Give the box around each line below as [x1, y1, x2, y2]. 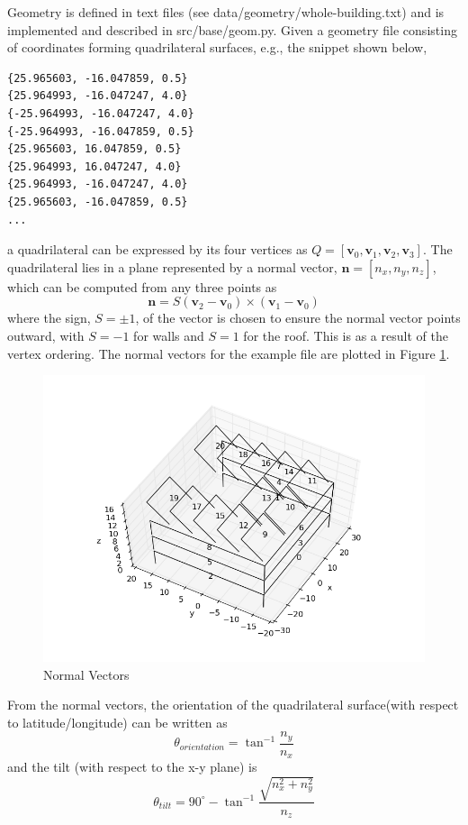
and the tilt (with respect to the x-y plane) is [7, 757, 257, 776]
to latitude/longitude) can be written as [7, 712, 228, 731]
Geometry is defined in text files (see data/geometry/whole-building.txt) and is [7, 3, 445, 21]
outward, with [7, 325, 85, 344]
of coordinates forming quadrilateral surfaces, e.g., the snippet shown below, [7, 38, 427, 57]
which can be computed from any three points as [7, 277, 277, 296]
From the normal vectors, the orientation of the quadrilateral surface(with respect [7, 695, 459, 714]
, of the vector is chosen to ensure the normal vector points [135, 308, 461, 327]
